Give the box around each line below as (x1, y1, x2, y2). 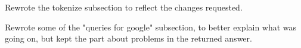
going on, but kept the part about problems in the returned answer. (5, 32, 252, 44)
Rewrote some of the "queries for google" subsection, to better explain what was (5, 20, 297, 33)
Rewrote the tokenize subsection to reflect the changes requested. (5, 1, 243, 13)
